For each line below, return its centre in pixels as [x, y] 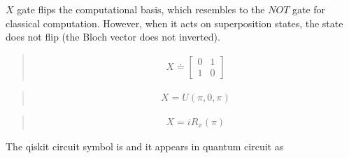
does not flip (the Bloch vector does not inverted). [113, 37]
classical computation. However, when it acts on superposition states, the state [174, 23]
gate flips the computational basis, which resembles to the [141, 9]
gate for [309, 9]
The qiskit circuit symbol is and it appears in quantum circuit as [145, 146]
